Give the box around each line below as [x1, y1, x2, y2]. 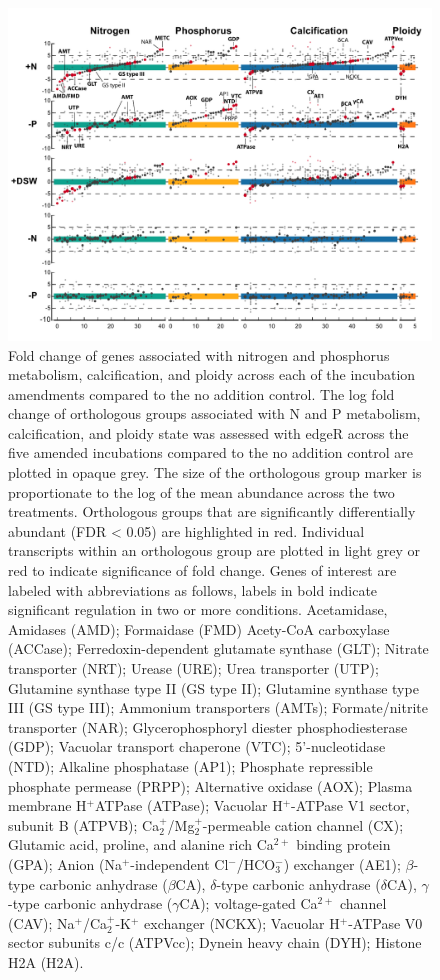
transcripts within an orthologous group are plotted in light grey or [8, 540, 421, 561]
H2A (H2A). [8, 951, 84, 972]
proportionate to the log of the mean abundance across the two [8, 481, 395, 502]
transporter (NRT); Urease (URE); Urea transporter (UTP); [8, 658, 379, 678]
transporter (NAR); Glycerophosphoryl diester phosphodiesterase [8, 716, 408, 737]
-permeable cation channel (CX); [202, 814, 404, 835]
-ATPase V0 [348, 912, 423, 933]
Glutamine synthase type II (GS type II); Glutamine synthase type [8, 677, 419, 698]
